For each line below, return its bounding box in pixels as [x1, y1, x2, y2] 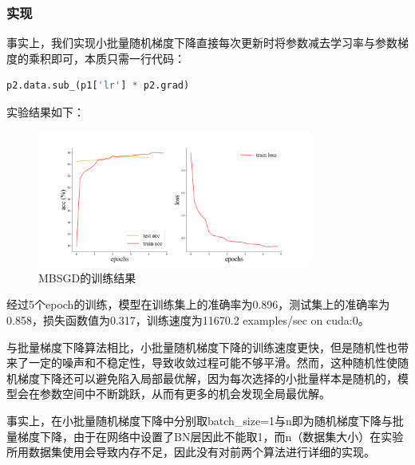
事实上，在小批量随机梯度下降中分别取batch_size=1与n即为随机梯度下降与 [6, 412, 393, 428]
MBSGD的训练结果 [38, 269, 136, 286]
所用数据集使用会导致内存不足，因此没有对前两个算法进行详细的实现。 [6, 443, 375, 460]
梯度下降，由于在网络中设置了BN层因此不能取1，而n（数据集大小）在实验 [17, 428, 404, 444]
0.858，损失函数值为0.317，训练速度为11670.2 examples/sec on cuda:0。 [6, 311, 370, 328]
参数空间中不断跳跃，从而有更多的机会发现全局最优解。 [39, 385, 330, 402]
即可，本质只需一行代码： [50, 49, 185, 66]
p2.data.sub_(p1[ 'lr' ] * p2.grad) [6, 80, 190, 92]
